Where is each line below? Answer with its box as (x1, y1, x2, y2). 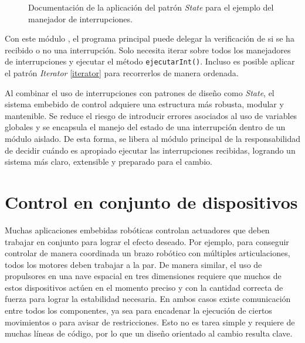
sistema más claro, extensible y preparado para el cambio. (5, 155, 212, 168)
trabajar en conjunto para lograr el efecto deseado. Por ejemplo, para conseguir (5, 235, 289, 247)
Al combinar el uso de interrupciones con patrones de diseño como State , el (5, 86, 274, 99)
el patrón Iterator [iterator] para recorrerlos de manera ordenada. (5, 67, 239, 79)
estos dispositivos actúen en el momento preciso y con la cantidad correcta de (5, 281, 283, 293)
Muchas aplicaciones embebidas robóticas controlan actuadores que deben (5, 223, 270, 236)
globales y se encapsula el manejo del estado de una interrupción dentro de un (5, 121, 286, 133)
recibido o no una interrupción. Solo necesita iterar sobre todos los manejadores (5, 43, 291, 56)
